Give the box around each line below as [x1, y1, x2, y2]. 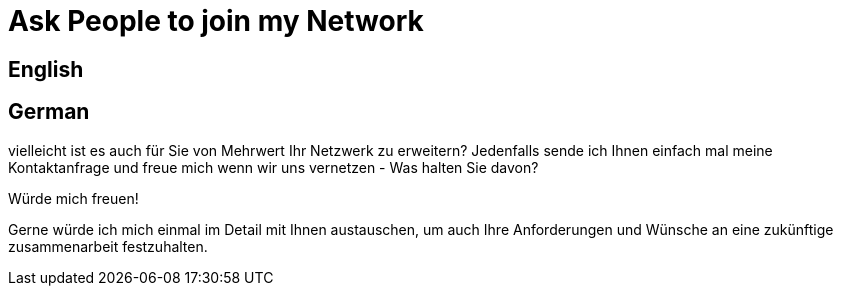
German [8, 99, 90, 125]
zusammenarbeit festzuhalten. [8, 237, 208, 255]
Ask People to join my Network [8, 4, 424, 38]
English [8, 56, 84, 82]
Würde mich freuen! [8, 189, 139, 207]
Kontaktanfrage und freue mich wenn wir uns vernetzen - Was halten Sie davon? [8, 158, 539, 176]
